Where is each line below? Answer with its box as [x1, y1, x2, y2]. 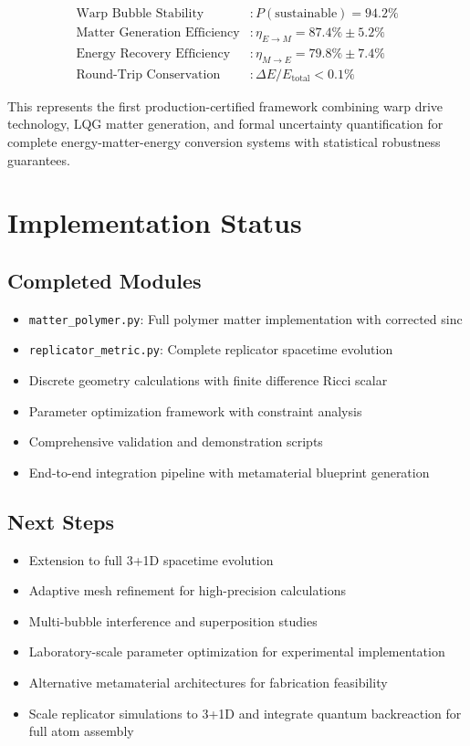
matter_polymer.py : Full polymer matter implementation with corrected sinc [28, 309, 463, 328]
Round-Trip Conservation [76, 68, 221, 81]
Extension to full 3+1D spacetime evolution [28, 550, 274, 569]
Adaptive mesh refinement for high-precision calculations [28, 581, 347, 600]
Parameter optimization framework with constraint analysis [28, 401, 362, 420]
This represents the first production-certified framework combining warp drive [7, 96, 444, 115]
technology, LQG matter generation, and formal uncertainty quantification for [7, 114, 444, 133]
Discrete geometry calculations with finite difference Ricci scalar [28, 370, 388, 389]
